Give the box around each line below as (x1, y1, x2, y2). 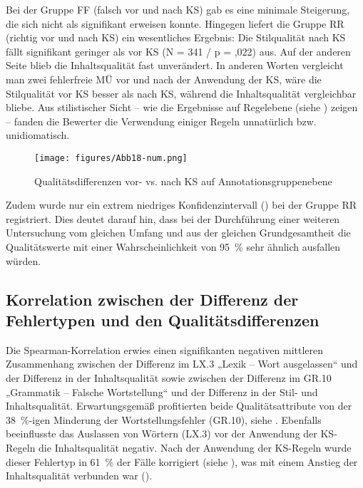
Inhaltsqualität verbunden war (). (6, 468, 153, 483)
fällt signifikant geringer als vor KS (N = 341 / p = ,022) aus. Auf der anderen (6, 43, 351, 58)
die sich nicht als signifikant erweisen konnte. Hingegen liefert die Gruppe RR (6, 16, 344, 31)
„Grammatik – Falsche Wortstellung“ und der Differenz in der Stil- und (6, 384, 318, 399)
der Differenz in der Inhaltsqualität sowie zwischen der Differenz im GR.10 (6, 370, 332, 385)
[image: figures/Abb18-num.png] (34, 152, 188, 163)
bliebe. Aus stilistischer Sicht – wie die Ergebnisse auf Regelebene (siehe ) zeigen (6, 100, 358, 115)
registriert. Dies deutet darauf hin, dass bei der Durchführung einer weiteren (6, 211, 340, 226)
